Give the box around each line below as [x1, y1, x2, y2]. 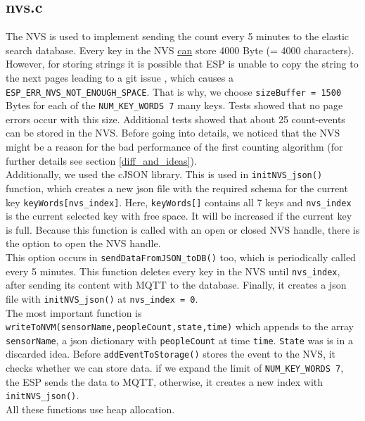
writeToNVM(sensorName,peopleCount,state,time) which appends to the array [6, 319, 354, 334]
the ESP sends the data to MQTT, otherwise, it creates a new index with [6, 374, 324, 389]
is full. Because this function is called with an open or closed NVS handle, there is [6, 222, 360, 237]
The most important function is [6, 305, 142, 320]
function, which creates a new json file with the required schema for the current [6, 180, 348, 195]
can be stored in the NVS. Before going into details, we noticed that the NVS [6, 125, 340, 140]
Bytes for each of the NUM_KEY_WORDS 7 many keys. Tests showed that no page [6, 98, 343, 113]
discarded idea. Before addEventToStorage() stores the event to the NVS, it [6, 346, 336, 361]
